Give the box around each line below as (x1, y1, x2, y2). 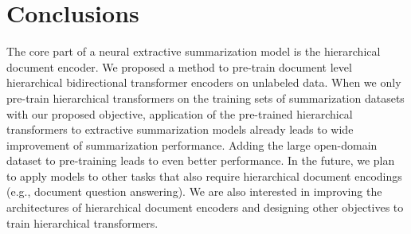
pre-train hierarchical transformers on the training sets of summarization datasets (6, 89, 405, 106)
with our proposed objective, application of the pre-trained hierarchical (6, 105, 353, 122)
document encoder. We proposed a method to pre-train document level (6, 58, 352, 75)
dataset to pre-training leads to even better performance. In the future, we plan (6, 152, 395, 169)
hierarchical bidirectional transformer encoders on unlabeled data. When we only (6, 74, 401, 91)
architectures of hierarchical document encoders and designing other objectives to (6, 199, 404, 216)
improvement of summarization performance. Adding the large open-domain (6, 136, 378, 153)
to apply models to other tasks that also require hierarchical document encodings (6, 167, 402, 184)
